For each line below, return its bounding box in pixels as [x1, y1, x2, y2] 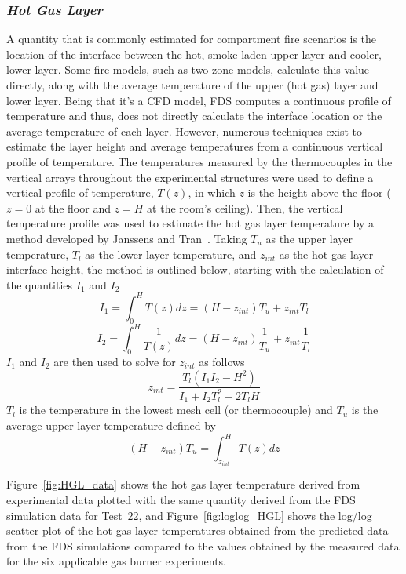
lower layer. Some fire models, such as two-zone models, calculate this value [6, 61, 370, 78]
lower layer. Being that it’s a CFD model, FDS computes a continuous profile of [6, 92, 391, 108]
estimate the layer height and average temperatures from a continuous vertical [6, 138, 383, 154]
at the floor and [35, 199, 111, 216]
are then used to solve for [53, 353, 176, 369]
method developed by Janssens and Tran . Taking [6, 230, 247, 246]
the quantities [6, 276, 73, 292]
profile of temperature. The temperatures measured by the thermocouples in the [6, 153, 393, 169]
